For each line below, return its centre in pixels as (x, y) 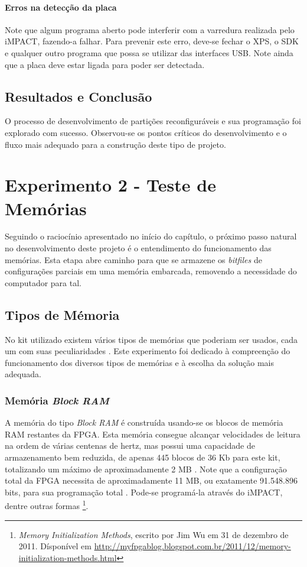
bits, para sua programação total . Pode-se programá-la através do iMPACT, (144, 492)
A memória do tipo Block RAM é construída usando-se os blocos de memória (144, 422)
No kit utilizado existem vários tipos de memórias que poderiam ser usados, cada (151, 339)
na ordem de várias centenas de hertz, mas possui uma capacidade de (130, 446)
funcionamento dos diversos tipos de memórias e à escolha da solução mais (140, 362)
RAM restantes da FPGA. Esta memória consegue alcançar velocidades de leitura (153, 434)
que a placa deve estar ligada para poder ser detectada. (105, 64)
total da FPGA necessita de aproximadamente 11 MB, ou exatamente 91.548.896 (151, 480)
